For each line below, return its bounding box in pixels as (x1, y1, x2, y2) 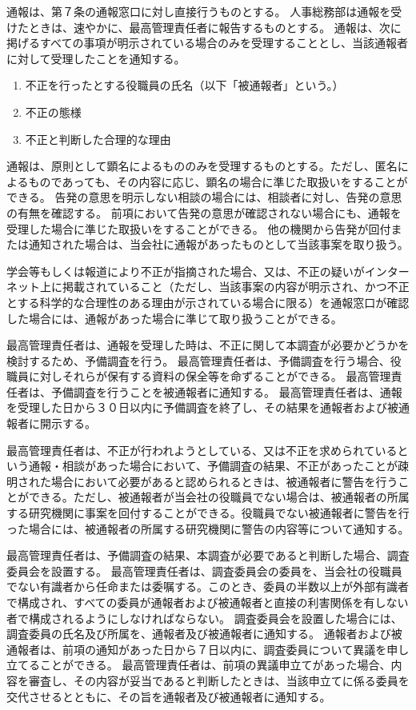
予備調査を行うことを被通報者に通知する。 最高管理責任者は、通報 (50, 383, 402, 400)
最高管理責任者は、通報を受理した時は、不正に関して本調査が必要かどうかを (6, 337, 410, 353)
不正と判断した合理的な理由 (25, 130, 171, 147)
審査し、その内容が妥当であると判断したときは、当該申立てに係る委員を (28, 672, 410, 688)
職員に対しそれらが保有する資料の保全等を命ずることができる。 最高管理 (6, 368, 391, 385)
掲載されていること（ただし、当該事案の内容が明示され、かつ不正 (62, 278, 410, 295)
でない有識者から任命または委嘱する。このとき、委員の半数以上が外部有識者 (6, 578, 410, 595)
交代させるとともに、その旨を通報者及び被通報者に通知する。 (6, 688, 331, 704)
